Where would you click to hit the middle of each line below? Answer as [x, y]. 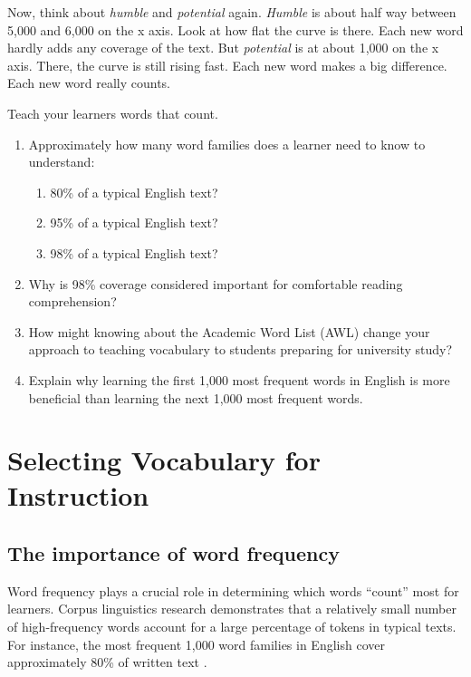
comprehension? [72, 301]
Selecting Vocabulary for [164, 460]
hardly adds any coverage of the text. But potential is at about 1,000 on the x [223, 48]
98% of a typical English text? [134, 252]
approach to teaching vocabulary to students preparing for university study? [240, 349]
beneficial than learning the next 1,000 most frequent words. [196, 397]
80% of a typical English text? [134, 192]
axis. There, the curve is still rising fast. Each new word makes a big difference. [227, 65]
